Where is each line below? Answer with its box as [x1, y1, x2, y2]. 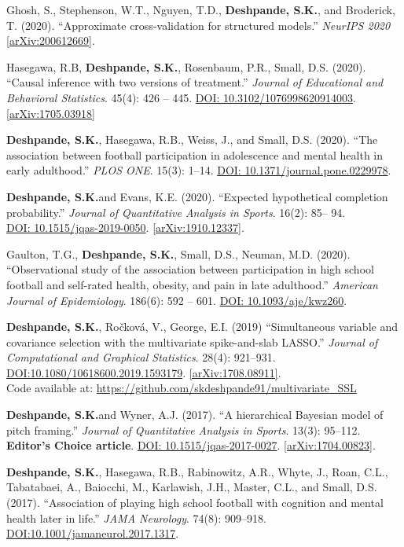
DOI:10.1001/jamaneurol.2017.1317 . [6, 525, 179, 541]
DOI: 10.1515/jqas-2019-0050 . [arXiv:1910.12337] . [6, 219, 244, 236]
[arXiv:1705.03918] [6, 105, 95, 121]
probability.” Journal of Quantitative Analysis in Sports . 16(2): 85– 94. [6, 204, 346, 220]
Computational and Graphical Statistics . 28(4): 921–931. [6, 349, 276, 365]
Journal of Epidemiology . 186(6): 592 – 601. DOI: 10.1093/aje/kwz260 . [6, 292, 347, 308]
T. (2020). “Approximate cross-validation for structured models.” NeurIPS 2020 [6, 17, 391, 33]
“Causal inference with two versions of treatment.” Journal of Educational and [6, 74, 384, 90]
